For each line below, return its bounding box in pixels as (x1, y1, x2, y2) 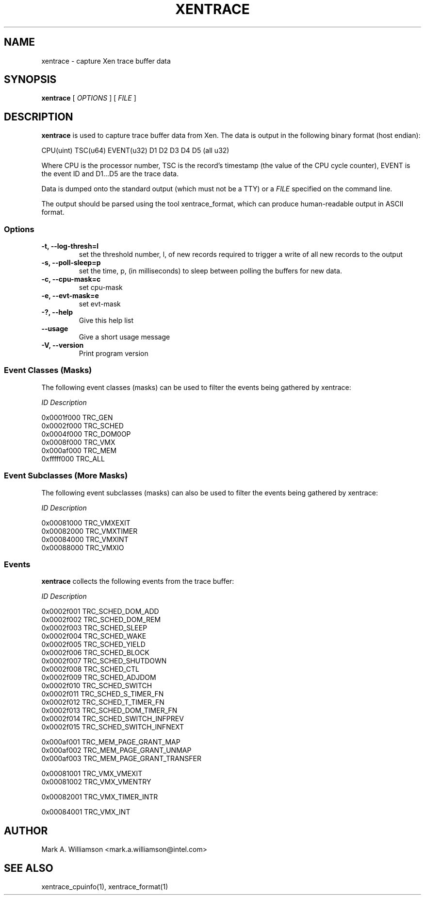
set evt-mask (79, 300, 121, 308)
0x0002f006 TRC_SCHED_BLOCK (41, 648, 149, 657)
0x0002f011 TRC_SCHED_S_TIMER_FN (41, 690, 164, 698)
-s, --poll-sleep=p (41, 258, 101, 267)
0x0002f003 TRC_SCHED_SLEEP (41, 624, 147, 632)
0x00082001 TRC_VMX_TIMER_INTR (41, 793, 158, 801)
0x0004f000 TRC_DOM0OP (41, 429, 131, 438)
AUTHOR (4, 824, 48, 837)
